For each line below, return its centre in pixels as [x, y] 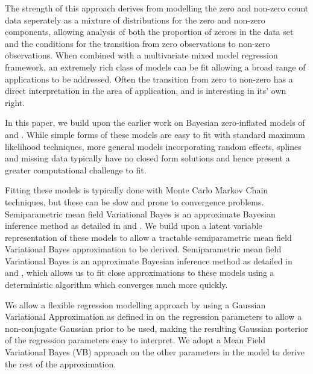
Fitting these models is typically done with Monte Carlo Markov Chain [137, 190]
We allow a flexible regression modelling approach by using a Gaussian [135, 304]
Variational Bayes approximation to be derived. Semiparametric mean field [143, 249]
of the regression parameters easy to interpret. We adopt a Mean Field [135, 340]
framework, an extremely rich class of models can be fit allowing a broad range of [155, 67]
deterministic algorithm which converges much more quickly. [116, 285]
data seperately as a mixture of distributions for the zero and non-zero [135, 20]
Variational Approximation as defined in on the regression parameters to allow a [153, 316]
